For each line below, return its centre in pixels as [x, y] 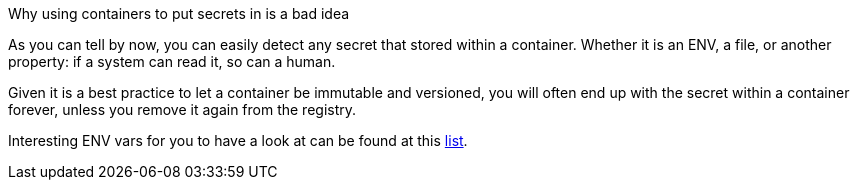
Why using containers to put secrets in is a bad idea [179, 13]
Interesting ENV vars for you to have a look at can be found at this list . [238, 140]
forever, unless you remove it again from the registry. [182, 109]
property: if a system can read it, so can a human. [172, 61]
